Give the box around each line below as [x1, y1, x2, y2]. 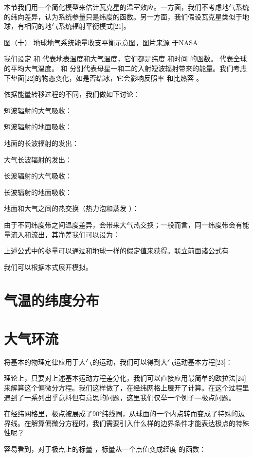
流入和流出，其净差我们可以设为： [10, 229, 120, 239]
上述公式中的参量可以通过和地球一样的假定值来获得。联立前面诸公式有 [4, 246, 229, 256]
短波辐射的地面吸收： [4, 122, 72, 132]
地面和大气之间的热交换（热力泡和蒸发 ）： [4, 203, 139, 213]
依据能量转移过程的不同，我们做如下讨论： [4, 89, 140, 99]
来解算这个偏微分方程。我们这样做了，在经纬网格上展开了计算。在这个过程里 [4, 382, 249, 392]
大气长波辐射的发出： [4, 154, 72, 164]
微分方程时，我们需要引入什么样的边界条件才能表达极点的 [51, 418, 235, 428]
